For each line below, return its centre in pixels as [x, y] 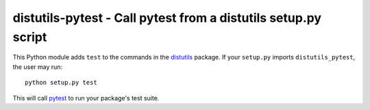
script [30, 37]
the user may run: [38, 67]
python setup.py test [61, 83]
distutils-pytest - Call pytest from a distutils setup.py [167, 18]
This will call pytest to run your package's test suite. [86, 98]
